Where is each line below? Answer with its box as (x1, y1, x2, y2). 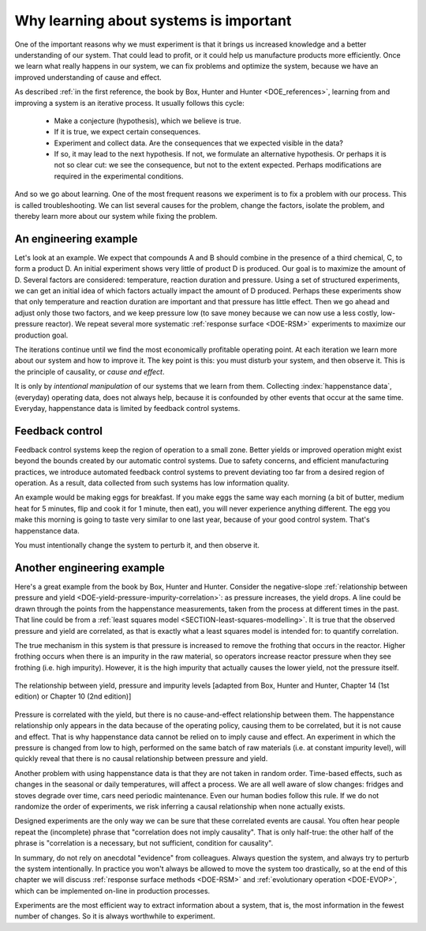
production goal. (14, 330, 69, 340)
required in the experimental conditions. (54, 171, 184, 181)
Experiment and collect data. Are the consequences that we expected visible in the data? (54, 138, 343, 148)
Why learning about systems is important (14, 12, 292, 29)
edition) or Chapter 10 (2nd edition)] (14, 692, 132, 701)
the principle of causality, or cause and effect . (14, 367, 165, 376)
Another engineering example (14, 561, 165, 575)
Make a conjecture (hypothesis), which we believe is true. (54, 115, 242, 126)
